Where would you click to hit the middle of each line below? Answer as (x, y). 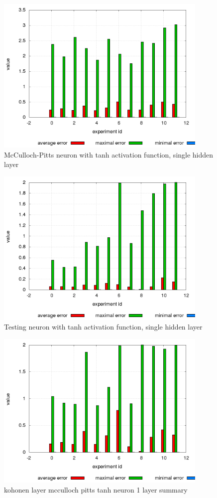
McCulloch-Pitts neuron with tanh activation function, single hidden (109, 154)
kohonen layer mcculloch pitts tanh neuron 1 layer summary (96, 489)
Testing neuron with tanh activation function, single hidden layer (103, 327)
